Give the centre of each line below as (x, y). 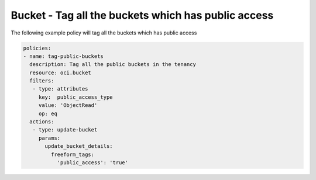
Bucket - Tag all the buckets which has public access (142, 15)
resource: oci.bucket (61, 72)
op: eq (48, 113)
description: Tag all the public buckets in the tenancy (113, 65)
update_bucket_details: (79, 146)
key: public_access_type (76, 97)
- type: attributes (60, 89)
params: (49, 138)
